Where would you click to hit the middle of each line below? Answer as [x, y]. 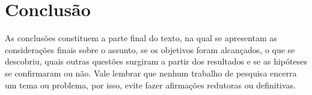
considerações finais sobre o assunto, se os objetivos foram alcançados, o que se [150, 49]
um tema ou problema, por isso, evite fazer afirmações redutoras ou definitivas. [150, 85]
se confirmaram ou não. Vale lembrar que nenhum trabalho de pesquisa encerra [151, 73]
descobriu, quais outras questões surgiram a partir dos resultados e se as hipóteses [156, 61]
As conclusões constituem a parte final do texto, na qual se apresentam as [141, 38]
